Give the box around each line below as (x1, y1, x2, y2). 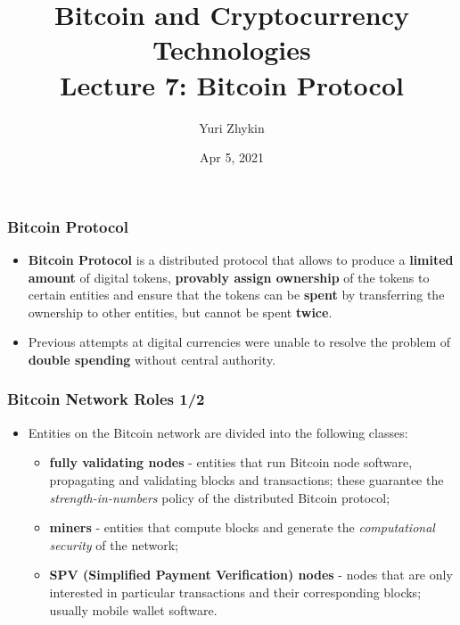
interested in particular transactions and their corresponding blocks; (49, 582, 422, 601)
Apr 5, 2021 (200, 148, 264, 167)
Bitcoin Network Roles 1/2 (7, 388, 205, 410)
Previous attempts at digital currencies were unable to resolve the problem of (28, 333, 451, 351)
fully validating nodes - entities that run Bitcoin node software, (49, 453, 413, 472)
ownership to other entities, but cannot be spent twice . (28, 302, 333, 321)
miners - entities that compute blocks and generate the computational (49, 518, 435, 537)
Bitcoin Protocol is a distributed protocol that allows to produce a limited (28, 250, 454, 268)
